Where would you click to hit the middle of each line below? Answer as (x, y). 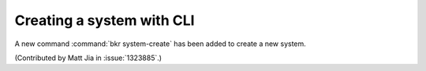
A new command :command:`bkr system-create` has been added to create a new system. (161, 44)
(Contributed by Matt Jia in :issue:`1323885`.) (88, 58)
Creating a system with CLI (105, 20)
